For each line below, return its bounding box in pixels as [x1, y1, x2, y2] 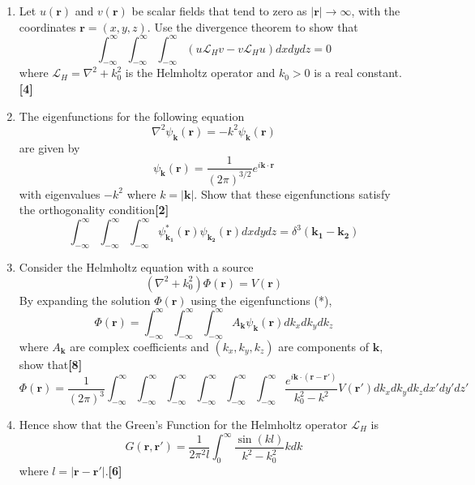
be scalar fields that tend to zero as [131, 2, 307, 19]
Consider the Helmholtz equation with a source [19, 259, 254, 276]
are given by [19, 139, 80, 156]
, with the [351, 2, 400, 19]
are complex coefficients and [70, 337, 209, 354]
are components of [278, 337, 369, 354]
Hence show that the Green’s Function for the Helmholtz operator [19, 416, 348, 433]
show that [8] [19, 355, 83, 372]
